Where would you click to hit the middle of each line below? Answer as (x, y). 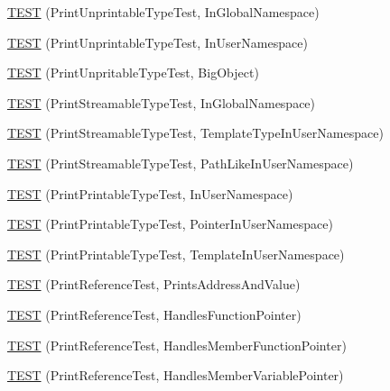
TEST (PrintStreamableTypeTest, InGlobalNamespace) (162, 102)
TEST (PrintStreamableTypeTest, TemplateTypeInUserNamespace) (195, 133)
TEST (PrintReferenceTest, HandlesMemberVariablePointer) (176, 375)
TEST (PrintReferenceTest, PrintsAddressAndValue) (154, 284)
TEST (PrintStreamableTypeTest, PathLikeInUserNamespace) (181, 163)
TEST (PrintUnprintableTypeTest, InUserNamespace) (158, 42)
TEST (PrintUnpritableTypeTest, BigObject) (133, 73)
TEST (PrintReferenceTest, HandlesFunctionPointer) (154, 314)
